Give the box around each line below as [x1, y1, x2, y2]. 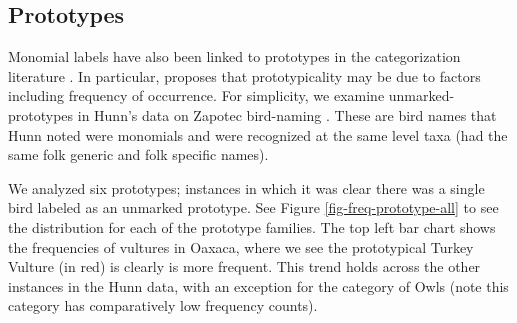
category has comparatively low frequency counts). [8, 295, 318, 316]
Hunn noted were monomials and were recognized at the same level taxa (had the [8, 124, 508, 145]
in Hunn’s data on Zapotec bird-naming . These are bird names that [77, 104, 497, 125]
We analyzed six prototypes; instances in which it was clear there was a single [8, 177, 485, 198]
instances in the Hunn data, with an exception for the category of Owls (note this [8, 275, 509, 296]
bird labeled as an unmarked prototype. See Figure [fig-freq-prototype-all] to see [8, 197, 499, 218]
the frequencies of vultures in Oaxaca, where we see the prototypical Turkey [8, 236, 474, 257]
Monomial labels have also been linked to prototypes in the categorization [8, 46, 461, 67]
